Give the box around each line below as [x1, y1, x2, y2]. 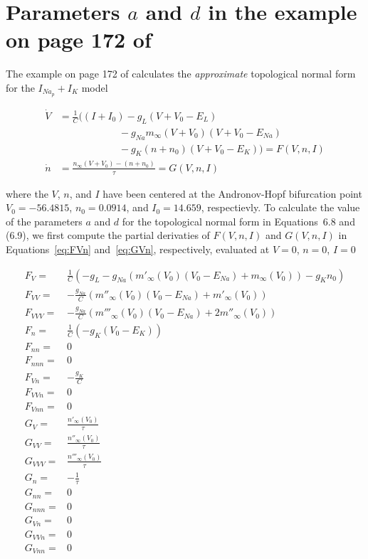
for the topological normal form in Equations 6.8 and [122, 213, 355, 228]
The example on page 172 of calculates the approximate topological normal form [6, 66, 356, 81]
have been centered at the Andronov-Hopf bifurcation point [102, 186, 362, 201]
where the [6, 186, 48, 201]
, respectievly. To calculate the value [201, 200, 360, 215]
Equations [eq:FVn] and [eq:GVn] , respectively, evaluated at [6, 242, 270, 257]
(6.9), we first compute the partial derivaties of [6, 228, 210, 243]
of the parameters [6, 213, 83, 228]
